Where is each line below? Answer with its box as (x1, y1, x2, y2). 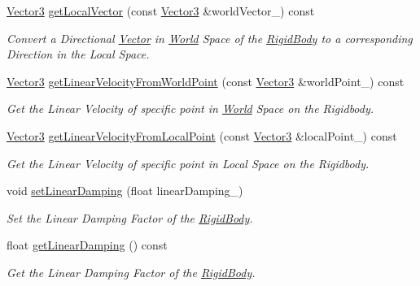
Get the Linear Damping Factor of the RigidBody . (7, 263, 256, 280)
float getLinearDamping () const (7, 236, 168, 253)
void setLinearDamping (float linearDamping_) (7, 182, 243, 199)
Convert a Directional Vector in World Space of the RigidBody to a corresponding (7, 29, 413, 46)
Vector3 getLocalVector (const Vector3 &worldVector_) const (7, 2, 315, 19)
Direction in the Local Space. (7, 45, 150, 63)
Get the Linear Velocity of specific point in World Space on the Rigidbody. (7, 100, 374, 117)
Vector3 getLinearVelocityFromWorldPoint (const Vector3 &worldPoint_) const (7, 72, 405, 89)
